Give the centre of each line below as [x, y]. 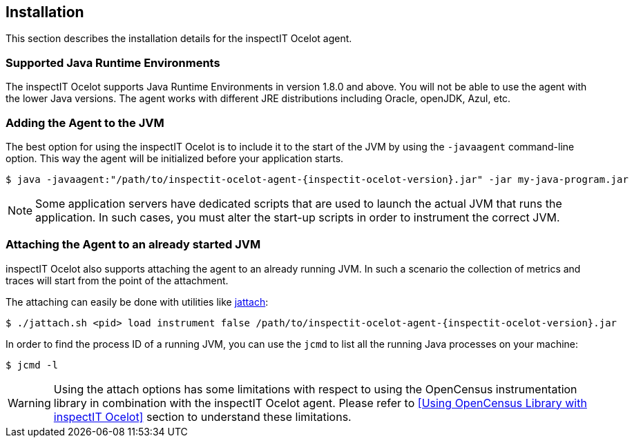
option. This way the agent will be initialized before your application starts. [175, 158]
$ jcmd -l [32, 365]
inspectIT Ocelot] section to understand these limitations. [202, 416]
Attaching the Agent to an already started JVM [133, 245]
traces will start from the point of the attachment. [117, 280]
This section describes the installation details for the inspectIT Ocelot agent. [179, 39]
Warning [29, 403]
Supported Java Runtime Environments [113, 62]
